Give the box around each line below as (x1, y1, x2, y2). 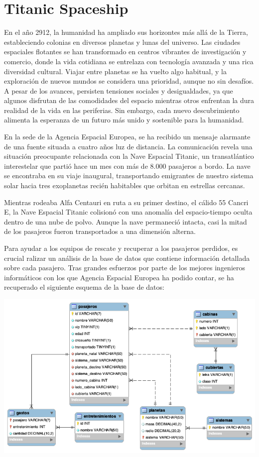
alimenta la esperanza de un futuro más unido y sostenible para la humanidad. (4, 114, 244, 125)
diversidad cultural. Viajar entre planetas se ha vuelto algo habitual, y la (4, 66, 227, 76)
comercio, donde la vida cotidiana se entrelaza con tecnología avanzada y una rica (4, 56, 254, 66)
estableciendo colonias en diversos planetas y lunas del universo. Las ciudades (4, 36, 241, 47)
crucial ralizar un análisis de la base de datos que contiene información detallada (4, 252, 250, 263)
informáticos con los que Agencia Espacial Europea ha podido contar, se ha (4, 272, 234, 282)
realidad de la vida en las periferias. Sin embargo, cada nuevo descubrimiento (4, 105, 240, 115)
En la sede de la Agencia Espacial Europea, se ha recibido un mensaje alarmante (4, 131, 251, 142)
